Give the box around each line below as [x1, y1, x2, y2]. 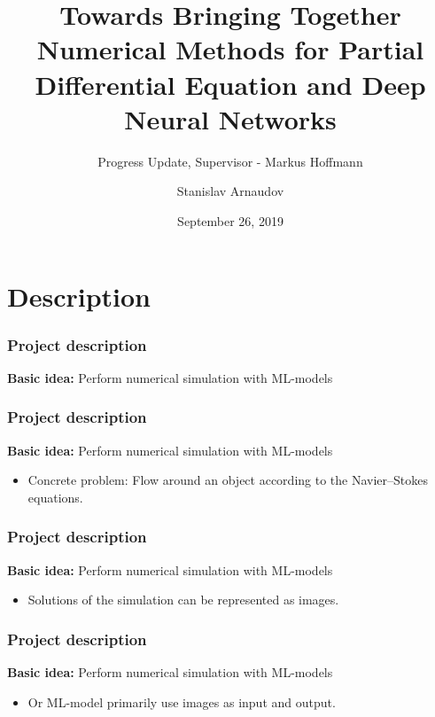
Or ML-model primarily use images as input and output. [27, 692, 336, 711]
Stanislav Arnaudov [176, 182, 284, 200]
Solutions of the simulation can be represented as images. [27, 590, 339, 609]
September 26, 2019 [177, 211, 284, 230]
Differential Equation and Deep [35, 66, 426, 102]
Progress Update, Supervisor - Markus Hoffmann [97, 152, 363, 170]
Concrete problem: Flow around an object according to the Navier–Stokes [27, 471, 428, 489]
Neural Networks [124, 100, 337, 136]
